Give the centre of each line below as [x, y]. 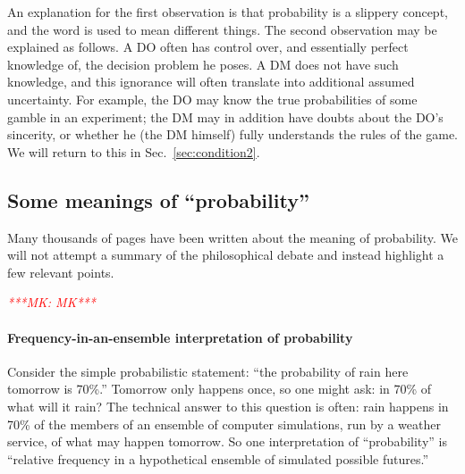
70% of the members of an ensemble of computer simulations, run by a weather [224, 424]
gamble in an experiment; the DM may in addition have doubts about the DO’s [225, 116]
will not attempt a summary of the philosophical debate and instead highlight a [226, 255]
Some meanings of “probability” [158, 200]
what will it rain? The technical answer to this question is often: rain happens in [228, 406]
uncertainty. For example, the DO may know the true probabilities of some [212, 99]
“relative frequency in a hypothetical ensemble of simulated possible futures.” [218, 458]
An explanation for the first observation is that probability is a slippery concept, [228, 12]
